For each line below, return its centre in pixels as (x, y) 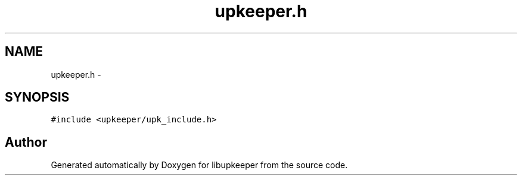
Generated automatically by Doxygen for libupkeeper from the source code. (199, 165)
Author (26, 142)
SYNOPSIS (37, 97)
